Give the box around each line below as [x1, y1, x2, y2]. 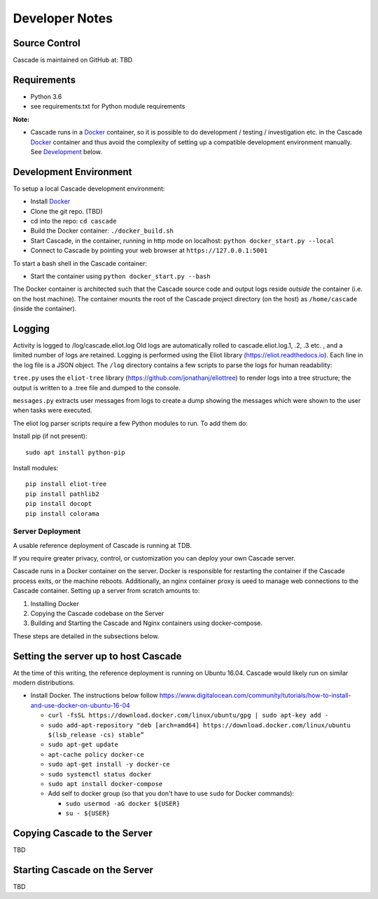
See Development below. [30, 147, 103, 156]
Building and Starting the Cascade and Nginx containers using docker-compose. [30, 619, 262, 627]
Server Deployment [13, 526, 80, 536]
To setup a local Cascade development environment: [13, 184, 165, 193]
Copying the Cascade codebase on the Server [30, 609, 164, 617]
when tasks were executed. [13, 406, 92, 415]
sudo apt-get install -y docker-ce [48, 760, 171, 769]
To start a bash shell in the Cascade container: [13, 259, 147, 268]
